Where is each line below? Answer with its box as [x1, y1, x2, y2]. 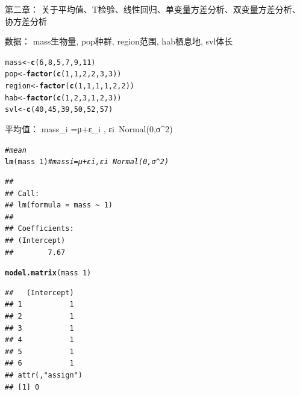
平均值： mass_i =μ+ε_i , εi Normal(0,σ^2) [5, 123, 173, 135]
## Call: [5, 189, 40, 198]
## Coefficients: [5, 224, 74, 233]
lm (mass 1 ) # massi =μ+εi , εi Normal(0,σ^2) [5, 158, 169, 167]
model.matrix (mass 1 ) [5, 269, 92, 278]
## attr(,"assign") [5, 370, 83, 379]
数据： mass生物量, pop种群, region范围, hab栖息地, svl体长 [5, 35, 233, 47]
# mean [5, 145, 27, 155]
